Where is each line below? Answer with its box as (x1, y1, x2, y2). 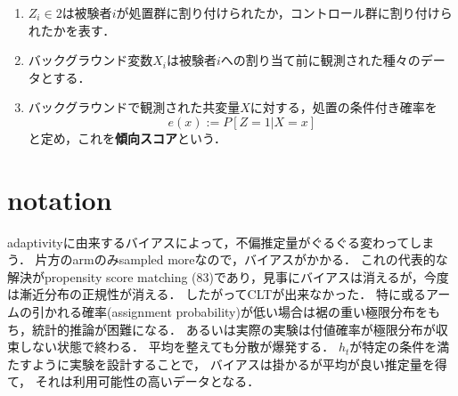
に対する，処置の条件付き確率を (249, 98, 438, 117)
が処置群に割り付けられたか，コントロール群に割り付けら (116, 4, 453, 21)
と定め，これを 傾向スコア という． (28, 128, 226, 147)
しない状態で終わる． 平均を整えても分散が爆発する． (19, 337, 335, 356)
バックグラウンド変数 (28, 51, 153, 69)
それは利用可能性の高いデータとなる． (35, 372, 260, 391)
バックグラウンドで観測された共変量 (28, 98, 241, 117)
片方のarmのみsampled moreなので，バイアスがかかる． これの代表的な (35, 250, 448, 269)
